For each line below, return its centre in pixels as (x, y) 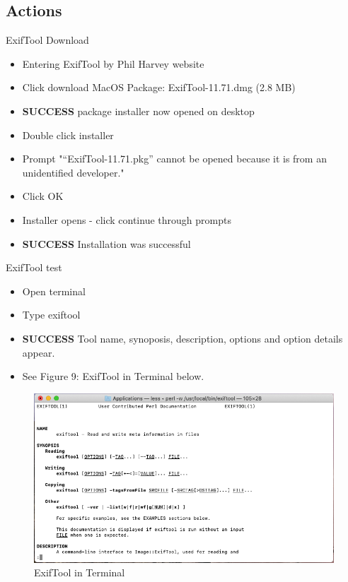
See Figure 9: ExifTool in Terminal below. (113, 376)
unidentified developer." (73, 172)
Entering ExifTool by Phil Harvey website (113, 63)
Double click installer (68, 135)
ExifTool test (34, 267)
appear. (39, 352)
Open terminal (54, 291)
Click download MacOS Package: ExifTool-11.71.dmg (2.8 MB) (159, 87)
